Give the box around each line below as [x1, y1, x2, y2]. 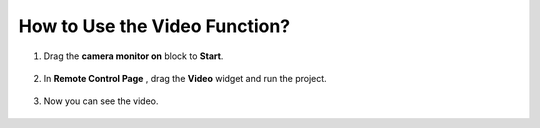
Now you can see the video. [43, 95, 159, 107]
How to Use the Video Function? [18, 15, 291, 37]
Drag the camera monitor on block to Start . [43, 50, 224, 62]
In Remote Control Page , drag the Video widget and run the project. [43, 72, 327, 84]
